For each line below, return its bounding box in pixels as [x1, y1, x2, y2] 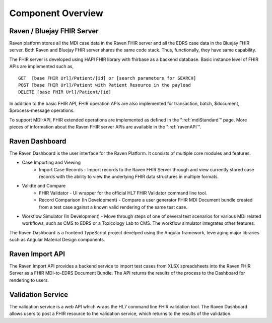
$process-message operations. [9, 107, 75, 113]
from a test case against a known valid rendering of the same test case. [39, 204, 187, 210]
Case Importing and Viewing [22, 159, 81, 166]
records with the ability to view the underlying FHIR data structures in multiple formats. [39, 174, 219, 180]
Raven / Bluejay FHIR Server [9, 27, 99, 35]
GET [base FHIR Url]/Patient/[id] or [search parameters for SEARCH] [18, 75, 196, 81]
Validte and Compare [22, 183, 66, 189]
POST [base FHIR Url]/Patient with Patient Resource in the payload [18, 82, 191, 88]
